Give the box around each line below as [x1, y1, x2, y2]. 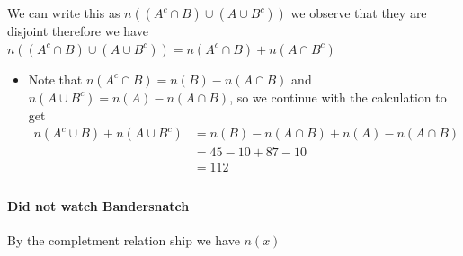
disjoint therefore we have [7, 22, 148, 40]
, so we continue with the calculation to [229, 87, 447, 106]
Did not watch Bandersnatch [7, 196, 190, 215]
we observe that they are [290, 4, 427, 22]
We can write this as [7, 4, 120, 22]
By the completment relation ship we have [7, 231, 240, 250]
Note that [28, 69, 83, 88]
